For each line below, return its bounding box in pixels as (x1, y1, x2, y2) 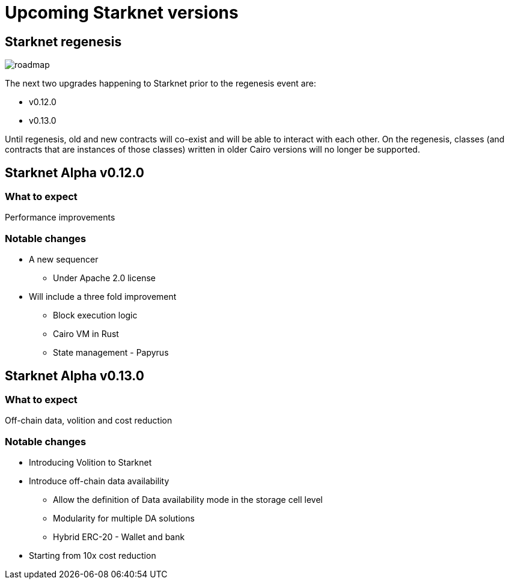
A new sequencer (29, 254, 99, 265)
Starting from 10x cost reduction (29, 550, 156, 561)
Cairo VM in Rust (53, 329, 119, 339)
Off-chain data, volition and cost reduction (5, 415, 172, 426)
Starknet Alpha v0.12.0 (5, 165, 144, 180)
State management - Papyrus (53, 347, 169, 358)
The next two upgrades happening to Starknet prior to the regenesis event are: (5, 78, 316, 89)
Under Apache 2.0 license (53, 273, 156, 284)
